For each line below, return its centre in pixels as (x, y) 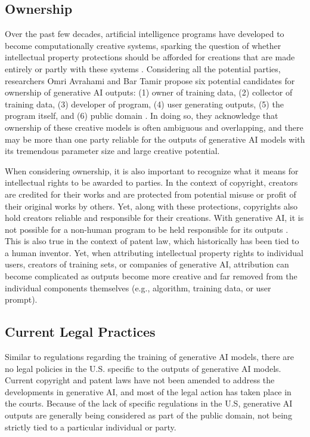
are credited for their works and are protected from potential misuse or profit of (151, 194)
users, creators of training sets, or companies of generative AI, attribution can (147, 264)
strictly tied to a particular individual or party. (91, 427)
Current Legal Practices (80, 332)
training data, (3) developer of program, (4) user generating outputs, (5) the (144, 104)
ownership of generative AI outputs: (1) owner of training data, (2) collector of (149, 92)
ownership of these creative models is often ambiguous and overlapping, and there (154, 127)
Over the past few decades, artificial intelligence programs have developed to (145, 34)
